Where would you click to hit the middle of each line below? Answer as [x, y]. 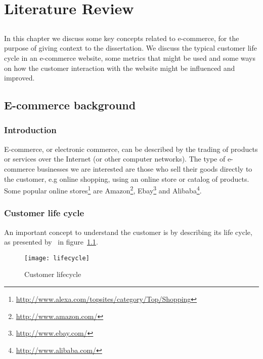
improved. [19, 78]
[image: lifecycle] [57, 258]
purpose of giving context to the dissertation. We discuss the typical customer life [130, 48]
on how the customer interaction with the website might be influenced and [120, 68]
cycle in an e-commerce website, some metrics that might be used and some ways [130, 57]
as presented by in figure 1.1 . [51, 242]
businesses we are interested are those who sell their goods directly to [145, 168]
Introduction [30, 130]
